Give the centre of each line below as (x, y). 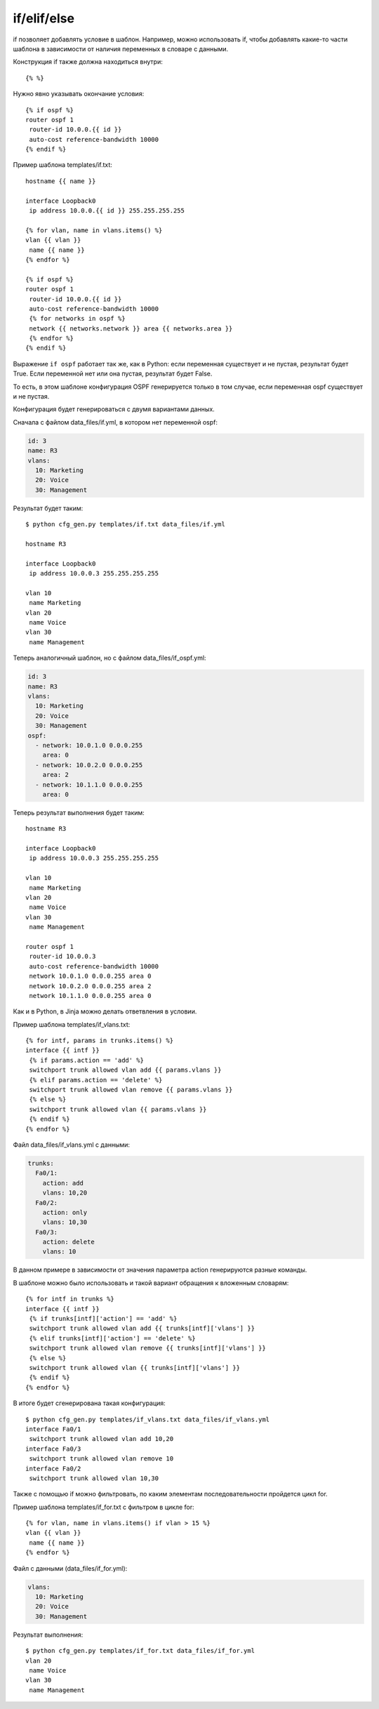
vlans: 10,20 (65, 1193)
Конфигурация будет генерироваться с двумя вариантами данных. (114, 409)
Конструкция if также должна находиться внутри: (88, 62)
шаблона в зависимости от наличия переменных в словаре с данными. (121, 48)
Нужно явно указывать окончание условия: (79, 94)
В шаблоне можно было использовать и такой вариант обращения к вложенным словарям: (151, 1283)
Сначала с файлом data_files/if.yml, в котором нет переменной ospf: (115, 422)
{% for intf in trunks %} (70, 1299)
